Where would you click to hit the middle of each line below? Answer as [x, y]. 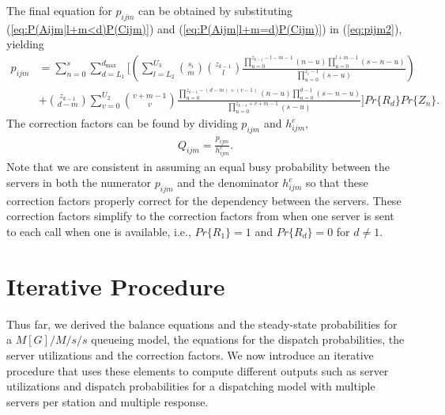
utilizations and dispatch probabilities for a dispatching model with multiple [191, 386]
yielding [25, 44]
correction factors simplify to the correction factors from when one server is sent [200, 216]
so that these [337, 183]
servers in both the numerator [79, 183]
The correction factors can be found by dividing [122, 123]
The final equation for [59, 10]
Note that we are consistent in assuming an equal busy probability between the [198, 167]
